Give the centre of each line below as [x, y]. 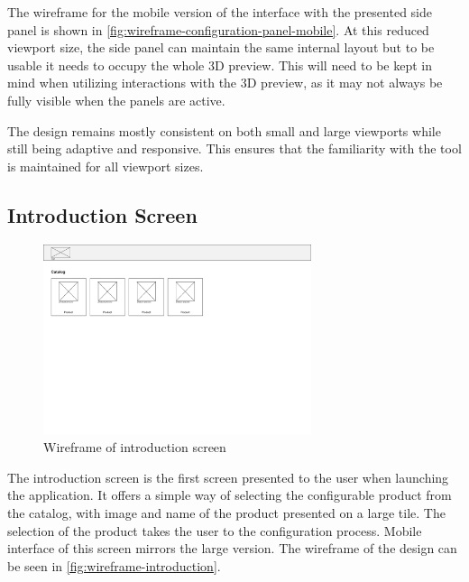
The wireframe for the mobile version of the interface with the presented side [220, 12]
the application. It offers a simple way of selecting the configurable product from [230, 495]
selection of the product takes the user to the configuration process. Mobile [215, 530]
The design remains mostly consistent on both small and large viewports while [224, 130]
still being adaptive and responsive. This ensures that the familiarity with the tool [234, 148]
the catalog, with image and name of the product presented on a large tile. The [226, 512]
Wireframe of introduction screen [135, 447]
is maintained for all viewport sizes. [106, 166]
